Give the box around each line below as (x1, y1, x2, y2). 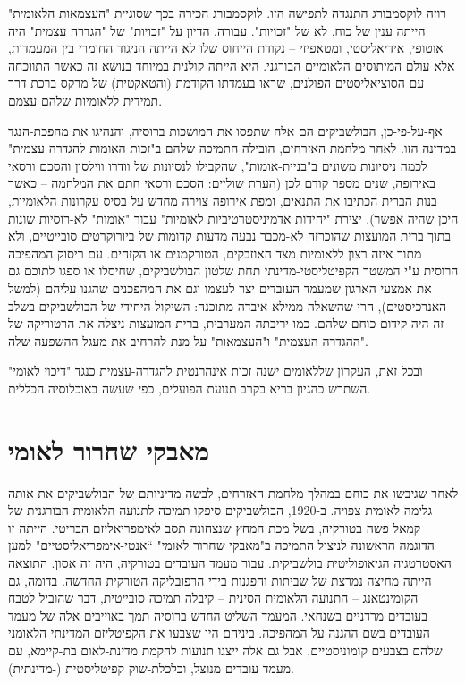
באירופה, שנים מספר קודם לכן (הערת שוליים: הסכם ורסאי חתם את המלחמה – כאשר (8, 173, 436, 192)
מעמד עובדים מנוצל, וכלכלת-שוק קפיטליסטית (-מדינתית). (8, 658, 294, 677)
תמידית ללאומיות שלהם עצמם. (8, 90, 163, 109)
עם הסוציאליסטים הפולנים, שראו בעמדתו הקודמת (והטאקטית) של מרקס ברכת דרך (8, 73, 425, 92)
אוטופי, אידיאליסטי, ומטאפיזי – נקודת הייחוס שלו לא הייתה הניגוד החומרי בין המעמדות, (8, 38, 444, 57)
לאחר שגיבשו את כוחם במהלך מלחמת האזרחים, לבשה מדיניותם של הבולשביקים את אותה (8, 483, 459, 502)
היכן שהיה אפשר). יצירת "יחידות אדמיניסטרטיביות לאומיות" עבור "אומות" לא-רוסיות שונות (8, 208, 459, 227)
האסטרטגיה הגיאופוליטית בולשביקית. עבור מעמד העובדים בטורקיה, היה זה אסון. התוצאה (8, 553, 452, 571)
